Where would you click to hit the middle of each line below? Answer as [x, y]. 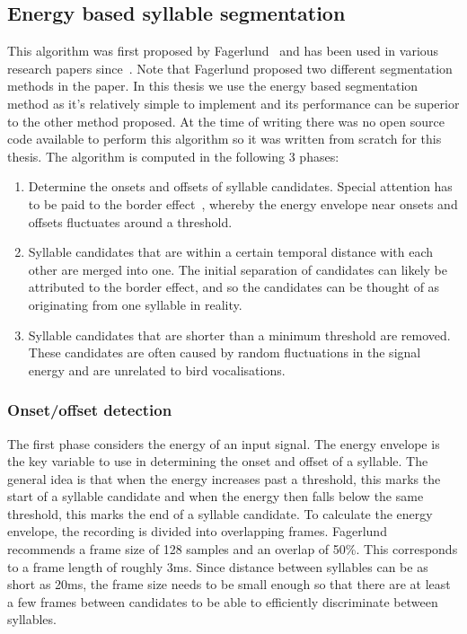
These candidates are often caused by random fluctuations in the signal [225, 352]
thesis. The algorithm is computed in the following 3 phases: [173, 156]
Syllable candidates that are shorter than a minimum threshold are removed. [239, 335]
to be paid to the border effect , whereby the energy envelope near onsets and [243, 203]
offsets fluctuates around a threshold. [130, 221]
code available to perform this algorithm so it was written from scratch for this [225, 139]
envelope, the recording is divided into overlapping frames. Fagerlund [197, 531]
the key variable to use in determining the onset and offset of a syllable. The [218, 461]
